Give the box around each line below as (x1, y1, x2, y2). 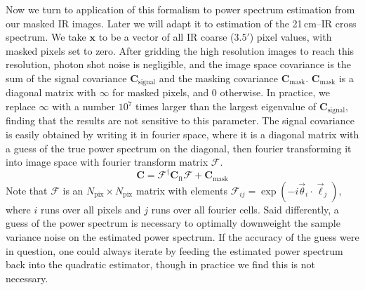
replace (6, 99, 36, 114)
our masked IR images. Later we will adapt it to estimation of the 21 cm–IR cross (6, 15, 357, 30)
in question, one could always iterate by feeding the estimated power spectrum (6, 243, 343, 258)
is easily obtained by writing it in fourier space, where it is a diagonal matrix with (6, 127, 359, 142)
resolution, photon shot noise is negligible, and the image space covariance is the (6, 57, 352, 72)
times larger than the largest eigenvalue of (135, 99, 317, 114)
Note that (6, 183, 48, 197)
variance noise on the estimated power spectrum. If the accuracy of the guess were (6, 229, 359, 244)
